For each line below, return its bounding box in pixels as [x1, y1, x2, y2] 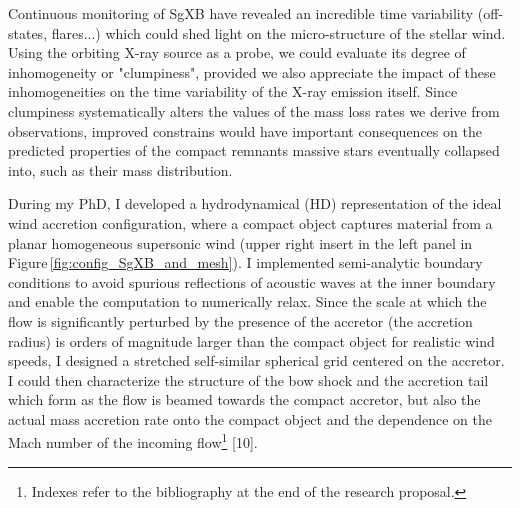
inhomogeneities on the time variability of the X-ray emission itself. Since [8, 81, 458, 102]
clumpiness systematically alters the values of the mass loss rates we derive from [8, 100, 500, 121]
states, [8, 22, 48, 43]
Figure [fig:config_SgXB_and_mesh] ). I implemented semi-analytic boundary [8, 252, 483, 273]
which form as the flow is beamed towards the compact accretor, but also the [8, 389, 481, 410]
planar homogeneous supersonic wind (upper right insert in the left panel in [8, 232, 473, 253]
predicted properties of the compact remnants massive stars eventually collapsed [8, 140, 500, 161]
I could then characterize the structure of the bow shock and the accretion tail [8, 369, 489, 390]
